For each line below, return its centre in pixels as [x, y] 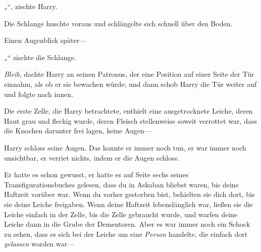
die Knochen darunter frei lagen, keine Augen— [78, 131]
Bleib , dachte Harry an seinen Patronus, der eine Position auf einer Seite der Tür [129, 74]
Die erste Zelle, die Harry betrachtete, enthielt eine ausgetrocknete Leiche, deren [128, 111]
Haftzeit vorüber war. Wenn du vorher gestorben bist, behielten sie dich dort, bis [129, 194]
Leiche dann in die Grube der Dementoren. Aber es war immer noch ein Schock [127, 224]
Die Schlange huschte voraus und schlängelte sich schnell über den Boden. [118, 23]
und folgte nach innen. [39, 94]
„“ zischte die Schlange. [40, 57]
